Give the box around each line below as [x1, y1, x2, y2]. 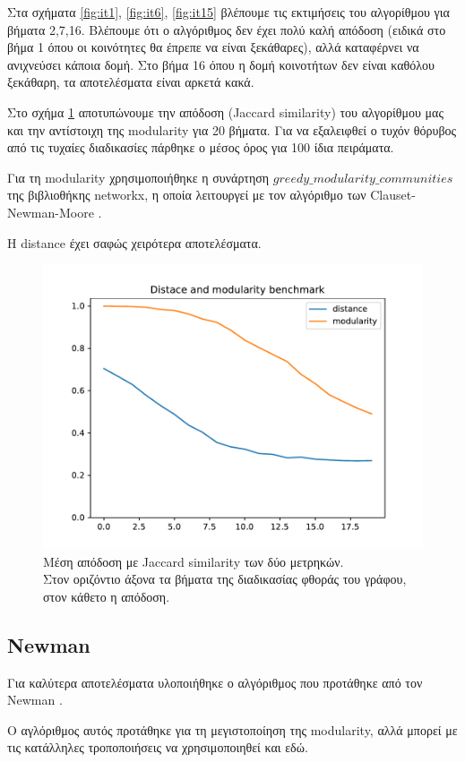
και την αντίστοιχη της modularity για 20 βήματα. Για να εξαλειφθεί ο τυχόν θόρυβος [7, 120, 457, 139]
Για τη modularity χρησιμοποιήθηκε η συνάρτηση [7, 167, 270, 186]
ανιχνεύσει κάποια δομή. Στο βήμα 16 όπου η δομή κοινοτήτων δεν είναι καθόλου [7, 55, 435, 73]
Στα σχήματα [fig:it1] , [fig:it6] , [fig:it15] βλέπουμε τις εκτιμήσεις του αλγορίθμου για [7, 3, 450, 21]
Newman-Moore [7, 202, 94, 221]
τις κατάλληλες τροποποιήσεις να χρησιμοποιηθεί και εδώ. [7, 738, 308, 757]
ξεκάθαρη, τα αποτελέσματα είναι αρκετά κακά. [7, 73, 254, 91]
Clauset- [370, 185, 416, 204]
